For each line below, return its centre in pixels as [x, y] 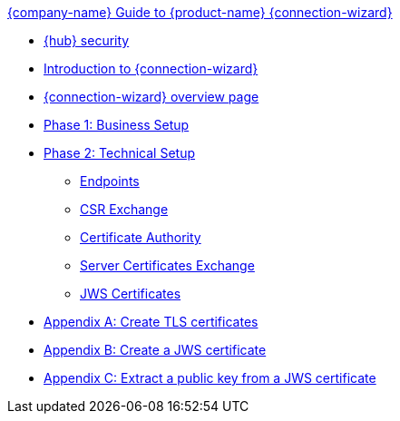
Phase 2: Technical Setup [120, 153]
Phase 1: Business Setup [117, 125]
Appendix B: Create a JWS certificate [155, 350]
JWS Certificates [131, 294]
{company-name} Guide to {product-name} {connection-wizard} [200, 12]
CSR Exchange [124, 209]
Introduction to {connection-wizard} [151, 69]
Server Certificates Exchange [167, 265]
